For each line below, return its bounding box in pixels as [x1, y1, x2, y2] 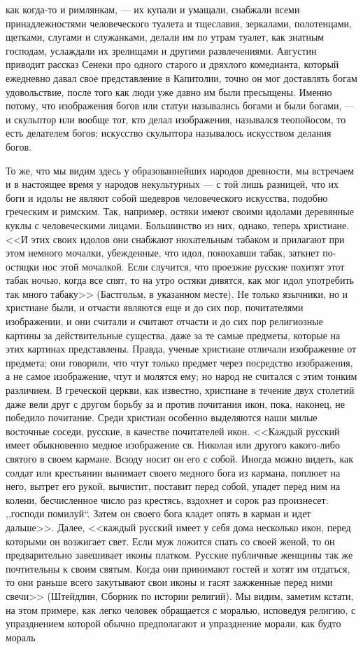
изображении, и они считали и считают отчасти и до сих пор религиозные [6, 314, 323, 329]
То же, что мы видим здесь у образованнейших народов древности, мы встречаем [6, 163, 355, 177]
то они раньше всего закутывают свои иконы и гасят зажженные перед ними [6, 575, 333, 589]
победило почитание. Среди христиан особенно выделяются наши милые [6, 410, 318, 425]
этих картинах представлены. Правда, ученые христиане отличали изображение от [6, 341, 357, 356]
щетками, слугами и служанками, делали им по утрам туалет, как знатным [6, 29, 325, 44]
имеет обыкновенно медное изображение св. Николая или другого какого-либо [6, 437, 340, 452]
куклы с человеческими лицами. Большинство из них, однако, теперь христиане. [6, 217, 350, 232]
